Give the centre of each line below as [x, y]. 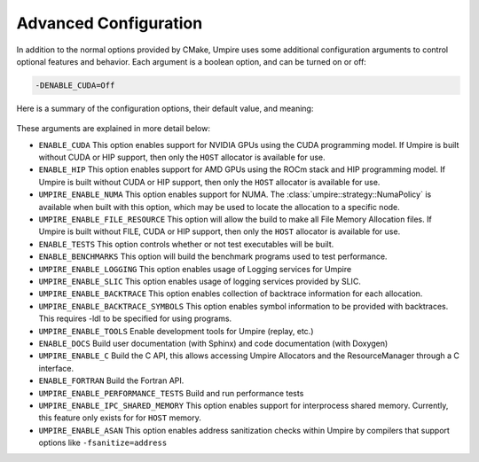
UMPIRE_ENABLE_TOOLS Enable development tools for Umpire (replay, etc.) [176, 331]
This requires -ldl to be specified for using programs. [135, 318]
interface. [56, 368]
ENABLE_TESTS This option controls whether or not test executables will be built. [186, 244]
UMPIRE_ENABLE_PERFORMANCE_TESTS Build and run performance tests [171, 393]
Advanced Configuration [110, 23]
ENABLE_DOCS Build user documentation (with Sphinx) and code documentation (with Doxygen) [213, 343]
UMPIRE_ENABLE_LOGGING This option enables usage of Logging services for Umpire [195, 269]
